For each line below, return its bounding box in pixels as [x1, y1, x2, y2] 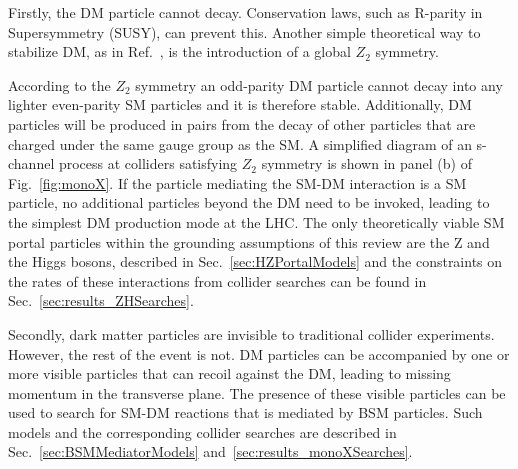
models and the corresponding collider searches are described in [8, 421, 397, 442]
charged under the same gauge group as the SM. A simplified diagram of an [8, 133, 472, 154]
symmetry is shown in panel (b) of [261, 153, 472, 174]
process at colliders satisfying [58, 153, 238, 174]
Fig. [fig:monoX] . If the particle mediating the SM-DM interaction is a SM [8, 172, 467, 193]
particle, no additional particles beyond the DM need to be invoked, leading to [8, 192, 490, 213]
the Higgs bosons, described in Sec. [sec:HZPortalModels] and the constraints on [8, 251, 503, 272]
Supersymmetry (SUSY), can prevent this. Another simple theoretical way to [8, 21, 481, 42]
